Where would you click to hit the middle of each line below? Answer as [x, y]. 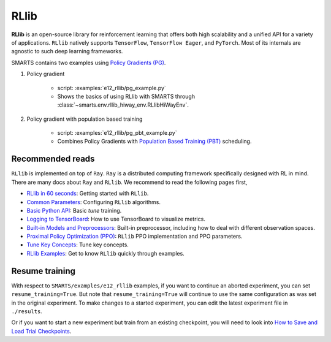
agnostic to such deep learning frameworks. [67, 51]
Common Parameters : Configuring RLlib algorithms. [93, 202]
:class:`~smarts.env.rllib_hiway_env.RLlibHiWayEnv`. [123, 105]
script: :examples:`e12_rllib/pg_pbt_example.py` [117, 133]
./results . [27, 311]
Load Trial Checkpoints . [41, 331]
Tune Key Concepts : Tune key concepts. [78, 245]
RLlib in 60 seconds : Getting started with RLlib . [88, 194]
